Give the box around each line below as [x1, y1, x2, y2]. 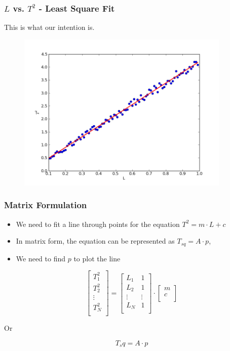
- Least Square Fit [39, 2, 115, 14]
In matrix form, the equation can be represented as [16, 236, 175, 246]
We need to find [16, 253, 66, 263]
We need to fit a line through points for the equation [16, 218, 180, 229]
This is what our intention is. [4, 22, 95, 32]
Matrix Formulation [4, 199, 87, 211]
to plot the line [73, 253, 121, 263]
